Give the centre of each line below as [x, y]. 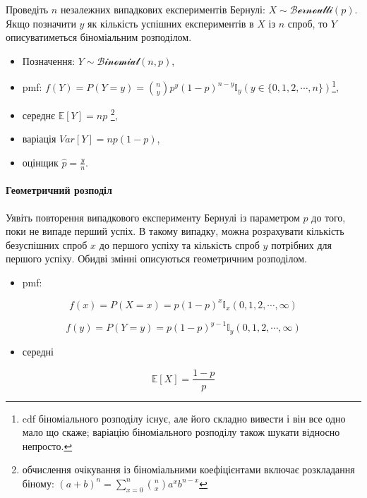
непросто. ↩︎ [47, 445]
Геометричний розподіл [59, 190]
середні [38, 351]
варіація [39, 139]
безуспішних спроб [47, 244]
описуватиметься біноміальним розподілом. [99, 37]
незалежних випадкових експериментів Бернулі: [163, 9]
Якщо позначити [41, 23]
